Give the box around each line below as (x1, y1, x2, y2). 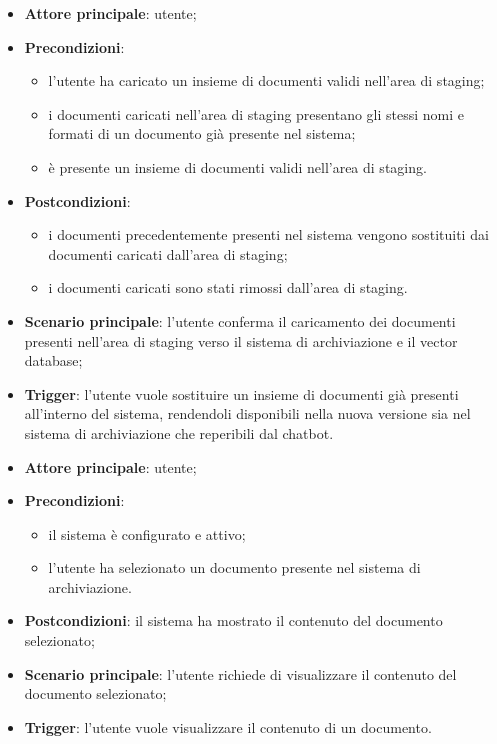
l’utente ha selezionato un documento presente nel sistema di (48, 557, 421, 578)
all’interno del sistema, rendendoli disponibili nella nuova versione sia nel (24, 403, 471, 424)
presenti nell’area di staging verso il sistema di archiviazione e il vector (24, 330, 458, 351)
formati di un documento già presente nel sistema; (48, 123, 356, 144)
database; (24, 350, 83, 371)
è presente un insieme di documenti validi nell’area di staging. (48, 156, 427, 177)
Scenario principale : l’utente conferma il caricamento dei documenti (24, 310, 456, 331)
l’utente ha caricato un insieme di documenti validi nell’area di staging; (48, 70, 485, 91)
